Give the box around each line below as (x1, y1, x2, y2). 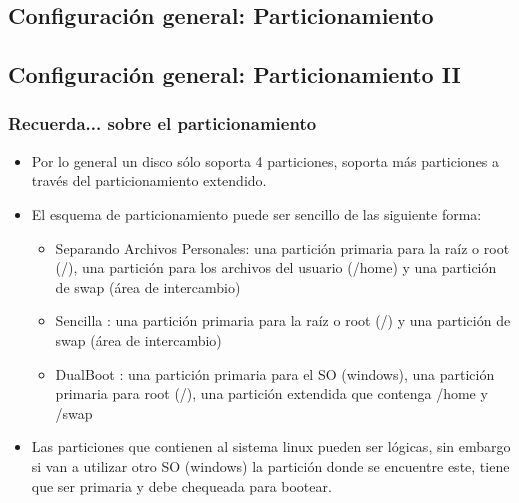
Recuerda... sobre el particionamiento (8, 111, 317, 136)
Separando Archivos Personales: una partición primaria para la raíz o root (55, 237, 510, 258)
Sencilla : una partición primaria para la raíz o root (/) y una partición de (55, 310, 511, 331)
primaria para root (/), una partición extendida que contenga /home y (55, 383, 488, 404)
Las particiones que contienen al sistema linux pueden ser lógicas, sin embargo (31, 436, 511, 457)
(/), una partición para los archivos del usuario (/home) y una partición (55, 257, 497, 278)
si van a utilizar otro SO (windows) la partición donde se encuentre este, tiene (31, 455, 510, 476)
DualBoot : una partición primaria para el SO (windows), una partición (55, 363, 495, 384)
